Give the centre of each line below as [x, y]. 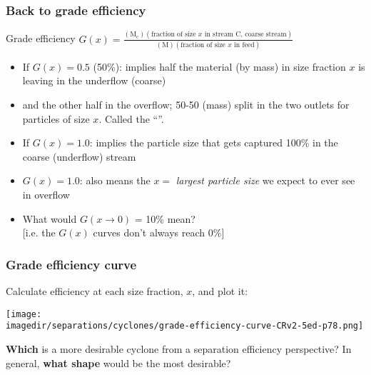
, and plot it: [220, 291]
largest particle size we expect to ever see [265, 180]
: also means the [115, 180]
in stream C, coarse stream [245, 35]
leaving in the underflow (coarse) [94, 80]
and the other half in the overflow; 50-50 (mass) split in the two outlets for [186, 105]
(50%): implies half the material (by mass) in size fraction [219, 66]
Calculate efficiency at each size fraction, [95, 291]
